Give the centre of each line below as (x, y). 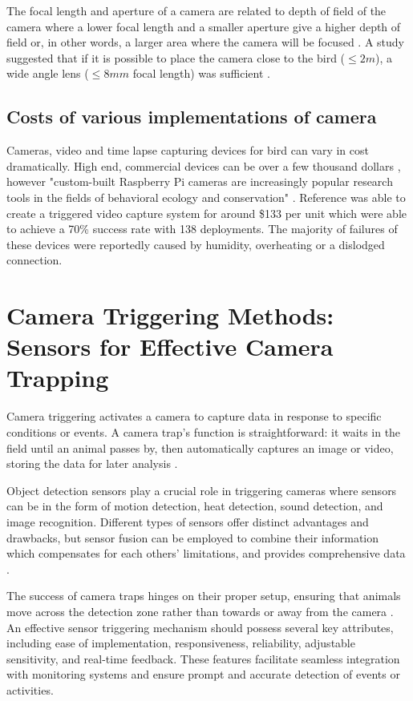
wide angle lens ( (48, 73)
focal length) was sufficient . (201, 73)
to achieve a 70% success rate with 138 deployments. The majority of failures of (202, 229)
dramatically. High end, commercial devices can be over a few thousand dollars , (204, 165)
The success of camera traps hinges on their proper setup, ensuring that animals (204, 596)
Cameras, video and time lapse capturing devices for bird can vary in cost (188, 150)
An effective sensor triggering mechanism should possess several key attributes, (200, 627)
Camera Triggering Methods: (170, 315)
